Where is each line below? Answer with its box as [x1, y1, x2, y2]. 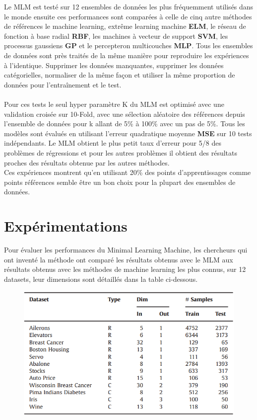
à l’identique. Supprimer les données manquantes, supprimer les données [4, 60, 224, 70]
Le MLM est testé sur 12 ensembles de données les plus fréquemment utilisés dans [4, 1, 254, 11]
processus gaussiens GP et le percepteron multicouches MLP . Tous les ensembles [4, 40, 253, 51]
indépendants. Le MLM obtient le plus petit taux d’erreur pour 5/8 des [4, 138, 221, 148]
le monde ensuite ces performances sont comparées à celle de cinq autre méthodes [4, 11, 252, 21]
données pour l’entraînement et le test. [4, 79, 122, 89]
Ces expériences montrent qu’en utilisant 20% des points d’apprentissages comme [4, 167, 251, 177]
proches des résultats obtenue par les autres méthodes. [4, 157, 170, 168]
